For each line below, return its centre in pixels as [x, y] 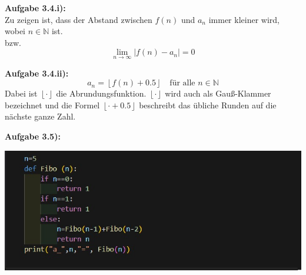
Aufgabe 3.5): [33, 136]
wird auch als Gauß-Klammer [218, 93]
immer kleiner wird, [244, 19]
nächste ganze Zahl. [40, 116]
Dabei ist [21, 93]
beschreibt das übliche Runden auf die [208, 105]
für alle [182, 83]
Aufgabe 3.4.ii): [37, 73]
